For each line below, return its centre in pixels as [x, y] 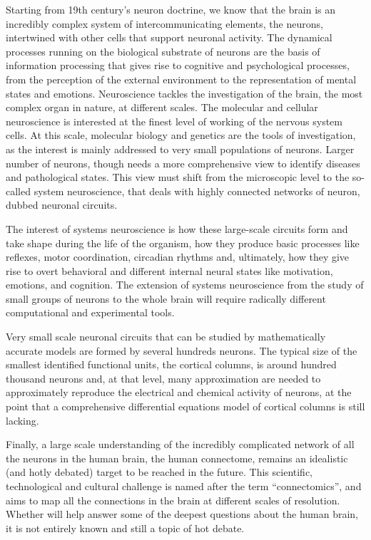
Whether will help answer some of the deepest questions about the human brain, [182, 514]
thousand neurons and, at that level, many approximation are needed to [163, 378]
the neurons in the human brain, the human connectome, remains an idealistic [177, 458]
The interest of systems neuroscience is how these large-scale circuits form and [177, 228]
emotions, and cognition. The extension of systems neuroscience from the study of [185, 285]
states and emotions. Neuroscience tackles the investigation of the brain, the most [184, 93]
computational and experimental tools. [90, 312]
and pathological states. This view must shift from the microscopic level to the [178, 177]
